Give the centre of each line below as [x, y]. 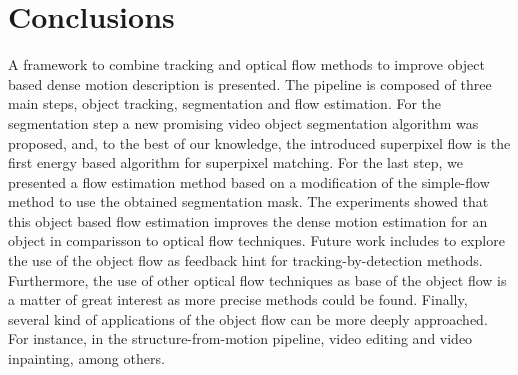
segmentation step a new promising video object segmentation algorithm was [243, 122]
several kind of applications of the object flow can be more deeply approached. [248, 318]
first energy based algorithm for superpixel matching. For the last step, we [236, 162]
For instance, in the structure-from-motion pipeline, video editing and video [240, 338]
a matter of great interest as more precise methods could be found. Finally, [238, 299]
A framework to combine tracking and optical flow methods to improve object [246, 64]
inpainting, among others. [86, 358]
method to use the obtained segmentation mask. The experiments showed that [248, 201]
